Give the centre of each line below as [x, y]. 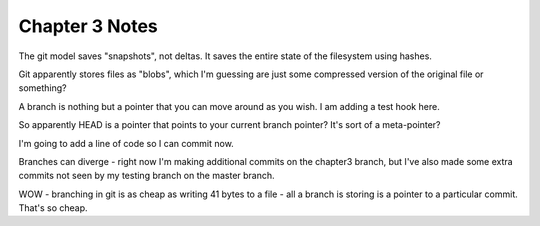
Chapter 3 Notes [88, 26]
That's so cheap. [53, 208]
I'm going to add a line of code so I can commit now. [126, 143]
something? [42, 88]
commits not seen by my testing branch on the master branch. [146, 176]
